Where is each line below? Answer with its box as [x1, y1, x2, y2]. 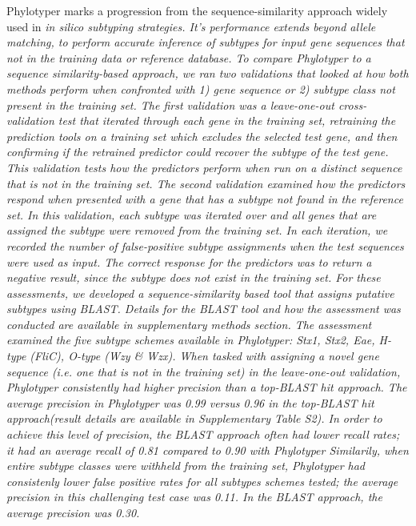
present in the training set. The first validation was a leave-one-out [6, 96, 334, 113]
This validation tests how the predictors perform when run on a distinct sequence [6, 159, 402, 175]
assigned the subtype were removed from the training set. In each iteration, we [6, 222, 388, 239]
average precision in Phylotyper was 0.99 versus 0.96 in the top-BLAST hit [6, 394, 374, 411]
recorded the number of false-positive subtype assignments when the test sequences [6, 237, 404, 254]
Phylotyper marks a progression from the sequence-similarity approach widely [6, 2, 388, 18]
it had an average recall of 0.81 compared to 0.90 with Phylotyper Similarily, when [6, 441, 409, 458]
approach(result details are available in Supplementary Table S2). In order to [6, 410, 382, 427]
